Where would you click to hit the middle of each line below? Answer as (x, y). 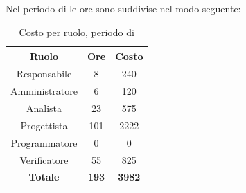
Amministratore (44, 91)
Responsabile (44, 74)
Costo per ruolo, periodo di (77, 31)
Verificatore (44, 159)
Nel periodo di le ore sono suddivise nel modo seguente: (123, 9)
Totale (44, 177)
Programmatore (44, 142)
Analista (44, 108)
